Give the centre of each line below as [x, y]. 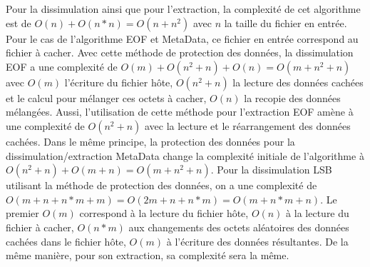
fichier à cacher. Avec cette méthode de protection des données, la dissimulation [180, 52]
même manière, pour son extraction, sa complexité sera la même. [148, 255]
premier [22, 213]
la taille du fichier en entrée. [286, 22]
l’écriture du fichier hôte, [119, 82]
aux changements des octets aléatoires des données [239, 227]
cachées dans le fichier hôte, [66, 241]
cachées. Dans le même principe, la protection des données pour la [150, 141]
